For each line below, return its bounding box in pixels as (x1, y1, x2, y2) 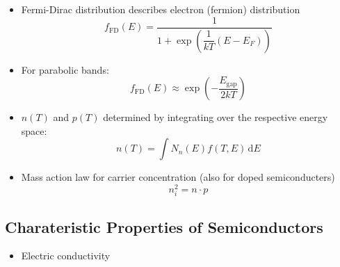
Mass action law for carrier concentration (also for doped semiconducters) (21, 170, 335, 184)
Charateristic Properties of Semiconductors (5, 216, 323, 237)
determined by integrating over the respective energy (103, 110, 328, 124)
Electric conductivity (21, 248, 111, 263)
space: (21, 123, 47, 138)
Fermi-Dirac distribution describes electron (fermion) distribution (21, 2, 300, 16)
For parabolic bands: (21, 62, 109, 76)
